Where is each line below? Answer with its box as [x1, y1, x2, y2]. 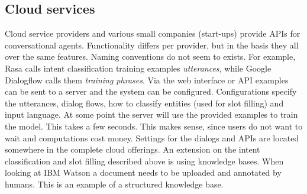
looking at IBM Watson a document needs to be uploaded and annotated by [5, 166, 282, 179]
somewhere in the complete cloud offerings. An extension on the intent [5, 143, 260, 156]
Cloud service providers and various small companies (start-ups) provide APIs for [5, 27, 300, 40]
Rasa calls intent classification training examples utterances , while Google [5, 62, 272, 74]
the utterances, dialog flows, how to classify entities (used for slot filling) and [5, 96, 284, 109]
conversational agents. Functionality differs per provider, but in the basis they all [5, 38, 299, 51]
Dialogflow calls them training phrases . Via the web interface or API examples [5, 73, 289, 86]
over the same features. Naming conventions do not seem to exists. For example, [5, 50, 296, 63]
